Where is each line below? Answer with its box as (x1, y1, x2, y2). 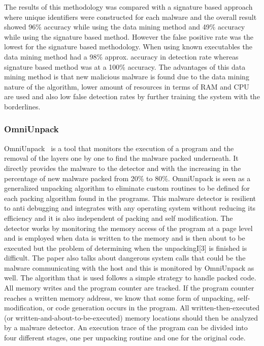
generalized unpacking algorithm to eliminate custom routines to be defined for (4, 183, 250, 193)
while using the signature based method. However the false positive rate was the (4, 31, 253, 42)
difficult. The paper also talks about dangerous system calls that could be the (4, 252, 246, 263)
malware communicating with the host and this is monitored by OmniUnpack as (4, 262, 254, 273)
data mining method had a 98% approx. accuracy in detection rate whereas (4, 51, 239, 62)
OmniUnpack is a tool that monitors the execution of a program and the (4, 142, 234, 153)
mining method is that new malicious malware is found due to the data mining (4, 71, 249, 82)
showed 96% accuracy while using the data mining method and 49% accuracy (4, 21, 245, 32)
